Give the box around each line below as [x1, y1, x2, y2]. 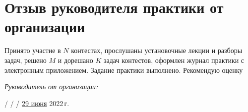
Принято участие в [4, 45, 61, 56]
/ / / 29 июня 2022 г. [4, 98, 69, 108]
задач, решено [4, 55, 47, 65]
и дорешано [58, 55, 93, 65]
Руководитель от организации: [4, 81, 98, 92]
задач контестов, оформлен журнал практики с [103, 55, 245, 65]
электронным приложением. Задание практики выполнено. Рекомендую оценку [4, 64, 243, 75]
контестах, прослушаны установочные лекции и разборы [71, 45, 243, 56]
